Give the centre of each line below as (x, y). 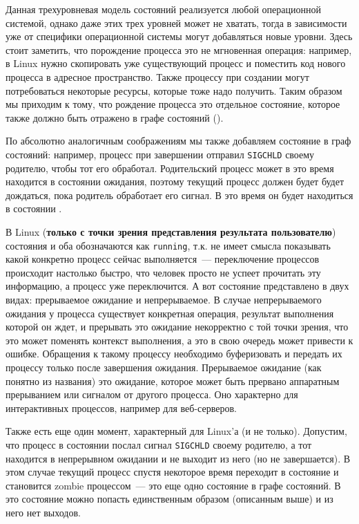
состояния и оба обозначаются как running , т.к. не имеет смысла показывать (168, 245)
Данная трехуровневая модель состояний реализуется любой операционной (163, 9)
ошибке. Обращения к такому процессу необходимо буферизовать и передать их (174, 354)
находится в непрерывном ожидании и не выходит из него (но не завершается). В (178, 458)
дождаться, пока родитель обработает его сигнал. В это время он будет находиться (179, 195)
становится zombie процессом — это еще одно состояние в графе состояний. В (173, 485)
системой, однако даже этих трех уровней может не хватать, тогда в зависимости (176, 22)
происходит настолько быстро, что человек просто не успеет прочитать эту (163, 272)
